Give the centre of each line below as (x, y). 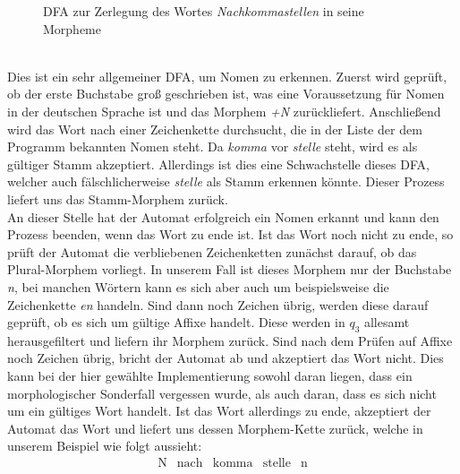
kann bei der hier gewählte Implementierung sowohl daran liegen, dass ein (210, 376)
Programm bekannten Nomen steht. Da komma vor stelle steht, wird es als (213, 147)
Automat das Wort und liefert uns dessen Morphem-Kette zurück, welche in (215, 428)
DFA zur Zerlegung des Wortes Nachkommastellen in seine (204, 11)
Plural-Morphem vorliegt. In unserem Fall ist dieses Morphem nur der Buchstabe (230, 269)
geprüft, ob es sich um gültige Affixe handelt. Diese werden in (176, 322)
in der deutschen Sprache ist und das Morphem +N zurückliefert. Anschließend (224, 111)
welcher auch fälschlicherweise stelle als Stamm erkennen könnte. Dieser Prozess (226, 181)
